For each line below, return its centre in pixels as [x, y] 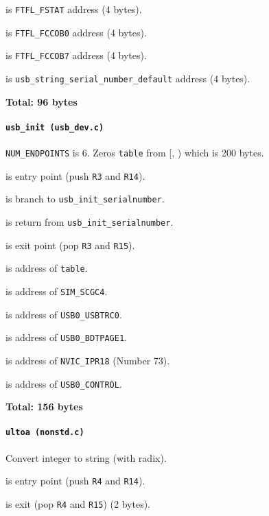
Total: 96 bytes [42, 101]
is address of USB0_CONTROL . [64, 383]
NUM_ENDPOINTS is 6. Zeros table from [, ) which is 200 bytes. [135, 153]
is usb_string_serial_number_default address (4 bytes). [128, 78]
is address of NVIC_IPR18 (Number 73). [88, 360]
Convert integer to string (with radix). [86, 457]
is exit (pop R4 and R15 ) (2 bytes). [78, 504]
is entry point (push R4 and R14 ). [75, 481]
